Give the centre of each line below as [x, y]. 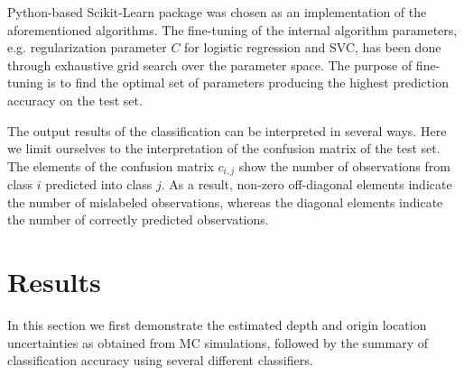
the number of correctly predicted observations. [138, 220]
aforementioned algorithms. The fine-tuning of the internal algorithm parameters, [232, 29]
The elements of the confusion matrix [111, 165]
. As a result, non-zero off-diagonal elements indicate [306, 184]
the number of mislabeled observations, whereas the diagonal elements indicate [225, 201]
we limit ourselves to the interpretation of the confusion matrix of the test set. [224, 148]
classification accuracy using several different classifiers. [160, 360]
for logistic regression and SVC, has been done [313, 47]
